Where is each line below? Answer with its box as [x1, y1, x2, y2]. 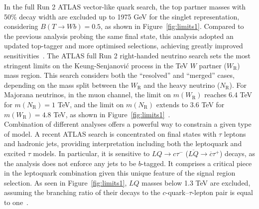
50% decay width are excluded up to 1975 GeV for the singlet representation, [4, 11, 240, 21]
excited [4, 148, 26, 158]
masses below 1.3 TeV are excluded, [141, 177, 251, 188]
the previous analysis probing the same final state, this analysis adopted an [4, 30, 234, 41]
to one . [4, 197, 29, 207]
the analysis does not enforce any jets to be [4, 158, 136, 168]
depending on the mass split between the [4, 79, 129, 90]
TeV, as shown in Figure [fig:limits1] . [53, 109, 170, 119]
